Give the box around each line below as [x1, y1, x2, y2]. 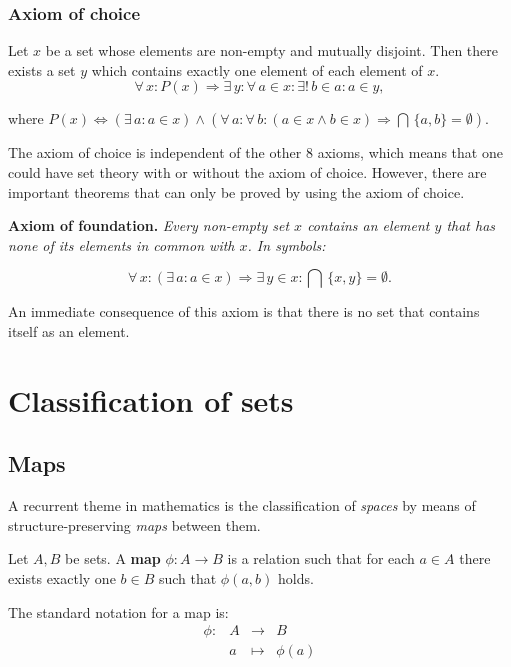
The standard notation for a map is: [8, 601, 229, 622]
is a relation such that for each [227, 548, 415, 569]
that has [446, 215, 496, 236]
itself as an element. [8, 320, 130, 341]
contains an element [307, 215, 430, 236]
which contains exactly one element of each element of [91, 59, 423, 80]
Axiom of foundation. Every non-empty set [8, 215, 290, 236]
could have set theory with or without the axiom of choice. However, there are [8, 162, 487, 182]
